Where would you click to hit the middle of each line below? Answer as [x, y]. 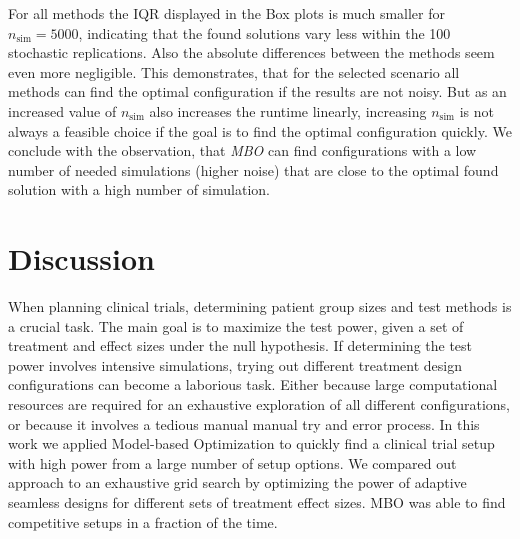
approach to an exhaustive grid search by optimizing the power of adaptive [237, 482]
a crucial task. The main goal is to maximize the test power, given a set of [236, 325]
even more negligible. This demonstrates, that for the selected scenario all [234, 71]
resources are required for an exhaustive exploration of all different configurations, [259, 404]
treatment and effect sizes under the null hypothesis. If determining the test [240, 345]
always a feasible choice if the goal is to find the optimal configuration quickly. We [260, 130]
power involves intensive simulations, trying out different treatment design [235, 364]
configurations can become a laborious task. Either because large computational [253, 384]
